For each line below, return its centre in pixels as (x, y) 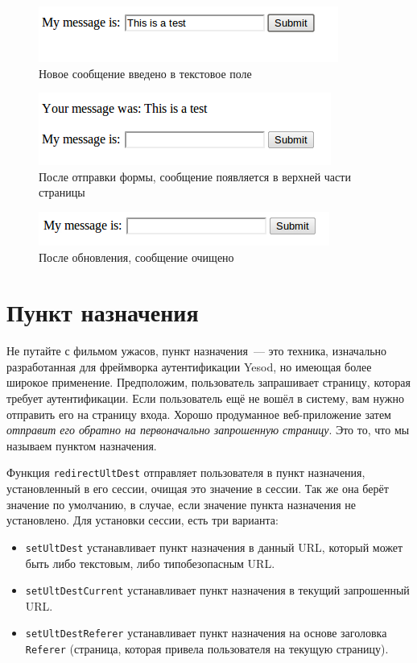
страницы (62, 192)
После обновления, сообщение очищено (136, 257)
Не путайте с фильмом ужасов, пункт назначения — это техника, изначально (197, 351)
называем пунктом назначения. (82, 445)
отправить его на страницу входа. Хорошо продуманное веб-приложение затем (199, 414)
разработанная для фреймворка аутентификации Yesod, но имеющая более (189, 366)
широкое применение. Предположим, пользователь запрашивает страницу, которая (208, 382)
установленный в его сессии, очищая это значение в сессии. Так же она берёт (198, 489)
